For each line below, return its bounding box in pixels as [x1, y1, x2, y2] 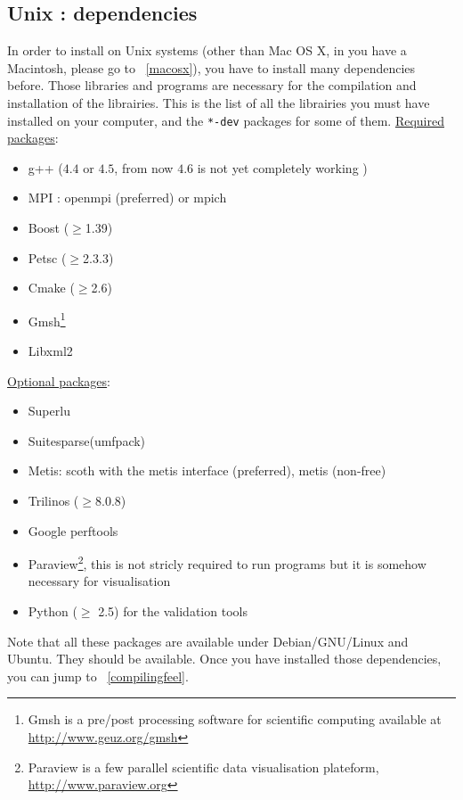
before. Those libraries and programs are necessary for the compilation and [7, 76, 417, 95]
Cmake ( [28, 278, 75, 297]
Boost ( [28, 219, 69, 237]
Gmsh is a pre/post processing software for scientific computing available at [28, 710, 442, 729]
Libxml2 [28, 342, 73, 360]
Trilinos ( [28, 491, 79, 510]
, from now [114, 158, 174, 177]
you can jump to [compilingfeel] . [7, 666, 189, 685]
